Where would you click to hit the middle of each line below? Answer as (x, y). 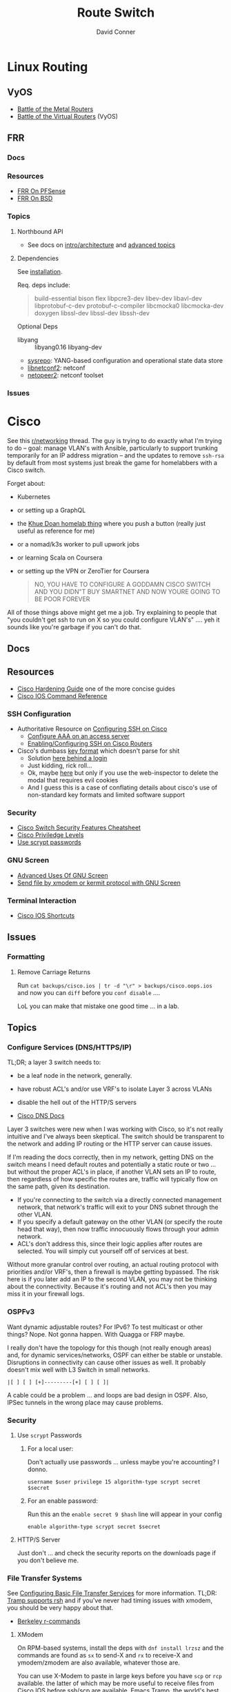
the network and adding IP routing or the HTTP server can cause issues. (110, 1144)
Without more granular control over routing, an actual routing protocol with (113, 1265)
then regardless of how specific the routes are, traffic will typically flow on (113, 1179)
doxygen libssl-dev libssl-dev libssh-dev (92, 313)
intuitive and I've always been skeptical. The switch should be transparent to (116, 1137)
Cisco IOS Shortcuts (46, 915)
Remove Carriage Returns (54, 972)
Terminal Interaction (42, 901)
